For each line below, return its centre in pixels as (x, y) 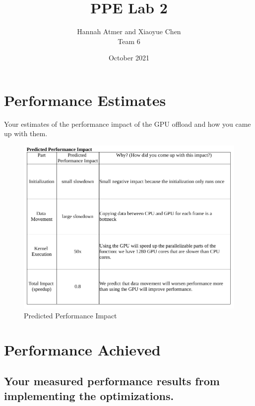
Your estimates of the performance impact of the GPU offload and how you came (127, 124)
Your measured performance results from (112, 381)
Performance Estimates (85, 100)
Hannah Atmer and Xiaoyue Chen (129, 31)
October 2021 (129, 58)
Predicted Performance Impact (70, 315)
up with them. (26, 133)
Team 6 (129, 41)
